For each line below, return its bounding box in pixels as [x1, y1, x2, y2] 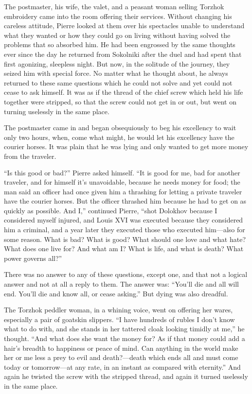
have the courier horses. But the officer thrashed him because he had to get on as [4, 196, 247, 206]
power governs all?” [4, 253, 62, 263]
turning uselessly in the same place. [4, 106, 109, 116]
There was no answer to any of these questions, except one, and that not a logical [4, 269, 248, 279]
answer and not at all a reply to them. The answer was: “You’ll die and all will [4, 279, 239, 289]
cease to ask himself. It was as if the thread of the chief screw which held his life [4, 87, 243, 97]
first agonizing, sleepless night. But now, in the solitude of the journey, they [4, 58, 230, 69]
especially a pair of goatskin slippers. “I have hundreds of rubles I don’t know [4, 314, 235, 324]
